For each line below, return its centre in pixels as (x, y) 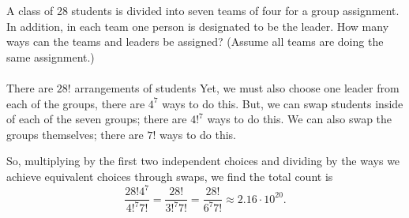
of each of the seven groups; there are (97, 119)
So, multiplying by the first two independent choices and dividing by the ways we (203, 161)
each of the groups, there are (76, 103)
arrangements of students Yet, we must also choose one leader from (237, 87)
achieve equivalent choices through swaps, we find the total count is (170, 176)
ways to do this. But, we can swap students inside (283, 103)
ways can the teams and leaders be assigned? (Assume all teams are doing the (195, 41)
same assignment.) (51, 56)
